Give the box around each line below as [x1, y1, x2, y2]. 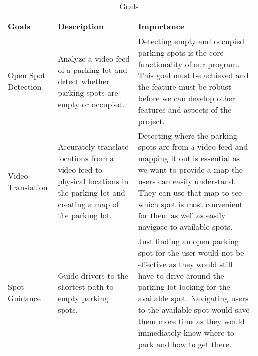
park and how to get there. [138, 338, 232, 350]
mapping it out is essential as [138, 152, 240, 164]
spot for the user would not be [138, 247, 244, 258]
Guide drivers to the [58, 270, 128, 281]
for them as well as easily [138, 210, 226, 221]
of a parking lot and [58, 64, 127, 75]
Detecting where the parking [138, 130, 238, 141]
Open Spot [8, 70, 46, 81]
